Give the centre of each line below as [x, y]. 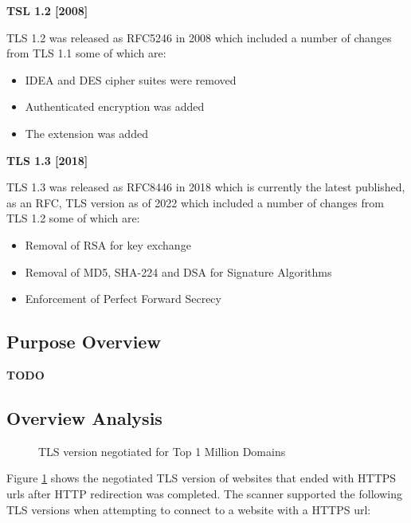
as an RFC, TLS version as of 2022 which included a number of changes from [195, 202]
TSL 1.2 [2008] [47, 10]
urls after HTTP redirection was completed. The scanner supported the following [204, 493]
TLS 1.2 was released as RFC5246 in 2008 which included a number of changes [199, 37]
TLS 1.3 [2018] [47, 160]
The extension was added [86, 133]
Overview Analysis [84, 417]
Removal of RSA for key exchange [108, 244]
